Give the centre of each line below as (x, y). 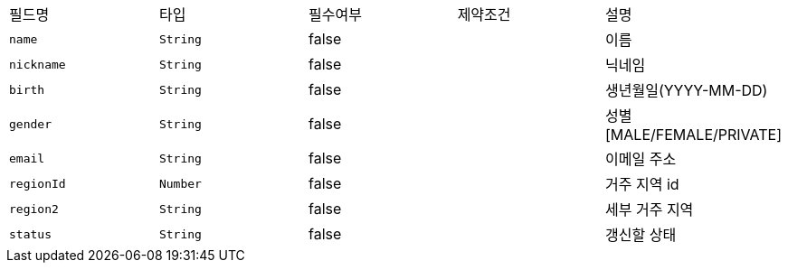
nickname (38, 64)
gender (30, 124)
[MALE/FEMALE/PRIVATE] (693, 135)
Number (180, 183)
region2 (34, 209)
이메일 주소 (641, 159)
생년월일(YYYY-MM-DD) (687, 90)
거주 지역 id (642, 184)
